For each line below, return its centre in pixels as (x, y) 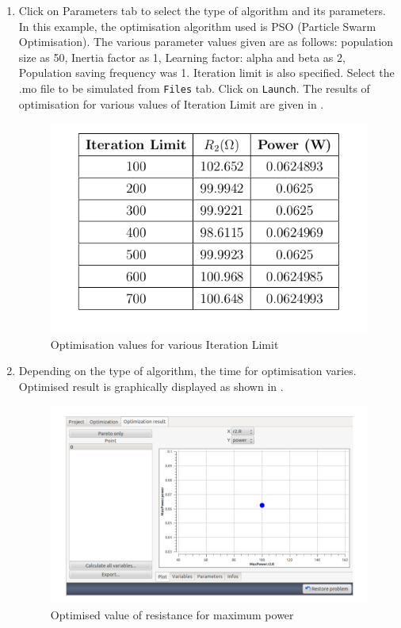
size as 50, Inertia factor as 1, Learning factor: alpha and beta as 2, (182, 57)
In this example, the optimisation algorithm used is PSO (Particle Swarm (197, 26)
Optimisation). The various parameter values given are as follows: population (206, 42)
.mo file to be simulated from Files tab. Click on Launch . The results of (194, 88)
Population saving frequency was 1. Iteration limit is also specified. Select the (206, 73)
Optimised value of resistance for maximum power (172, 615)
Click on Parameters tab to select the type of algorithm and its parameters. (202, 10)
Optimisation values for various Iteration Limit (164, 344)
